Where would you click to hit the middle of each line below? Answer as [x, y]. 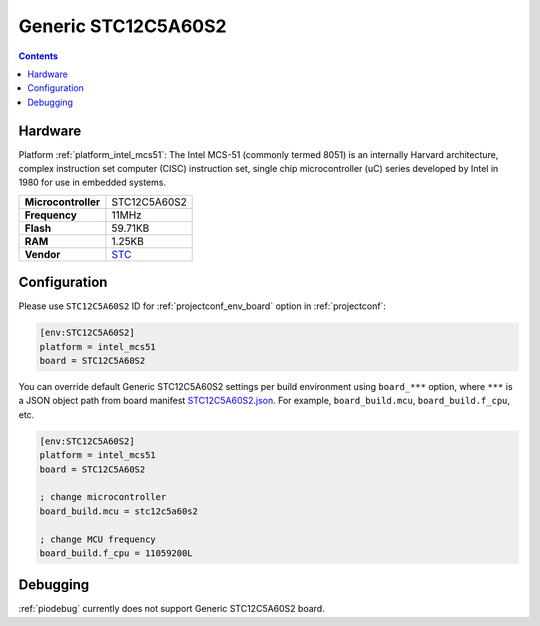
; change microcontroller [103, 497]
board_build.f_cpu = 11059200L [116, 553]
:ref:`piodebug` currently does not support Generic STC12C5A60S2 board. [171, 609]
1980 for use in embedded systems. [92, 182]
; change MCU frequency [98, 539]
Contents [38, 56]
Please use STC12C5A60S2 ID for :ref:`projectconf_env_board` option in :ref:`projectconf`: [202, 306]
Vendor [42, 254]
